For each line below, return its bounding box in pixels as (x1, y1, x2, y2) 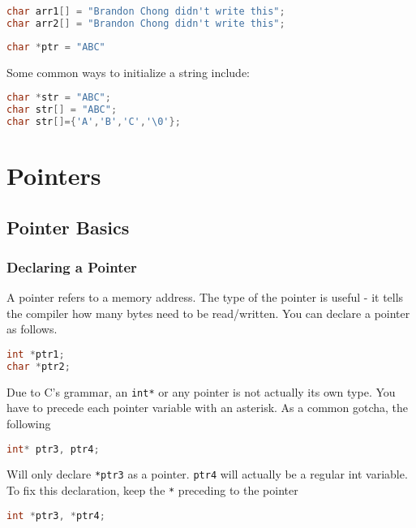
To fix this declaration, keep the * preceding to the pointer (6, 482, 298, 499)
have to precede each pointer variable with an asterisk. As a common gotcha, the (6, 399, 408, 416)
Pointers (6, 159, 101, 192)
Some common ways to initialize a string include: (6, 63, 251, 80)
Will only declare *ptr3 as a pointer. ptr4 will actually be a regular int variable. (6, 466, 408, 483)
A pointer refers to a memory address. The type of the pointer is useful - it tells (6, 289, 404, 306)
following (6, 415, 51, 431)
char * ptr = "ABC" (6, 41, 105, 53)
